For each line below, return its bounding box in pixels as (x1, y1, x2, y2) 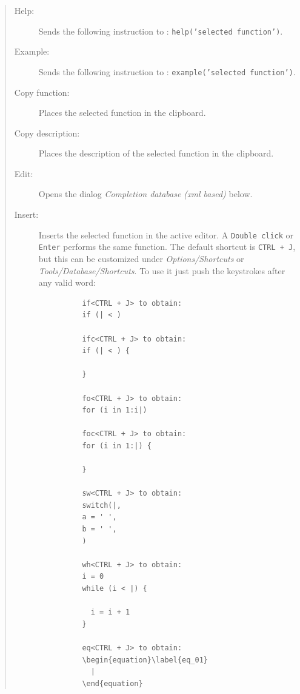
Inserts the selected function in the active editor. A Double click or (38, 228, 294, 241)
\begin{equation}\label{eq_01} (82, 655, 208, 664)
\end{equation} (82, 679, 143, 688)
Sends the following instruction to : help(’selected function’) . (38, 24, 283, 37)
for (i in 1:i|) (82, 406, 147, 415)
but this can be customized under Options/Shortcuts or (38, 252, 244, 264)
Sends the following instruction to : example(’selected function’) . (38, 65, 296, 78)
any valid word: (38, 276, 96, 289)
